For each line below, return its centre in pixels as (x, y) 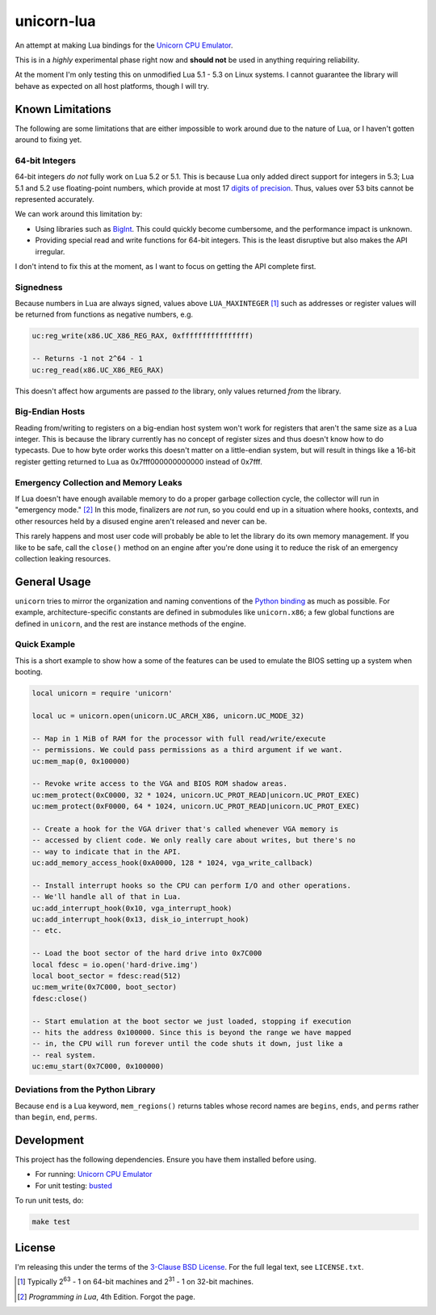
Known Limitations (63, 109)
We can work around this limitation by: (79, 214)
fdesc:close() (60, 998)
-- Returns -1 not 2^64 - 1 (87, 359)
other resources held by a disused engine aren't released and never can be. (141, 521)
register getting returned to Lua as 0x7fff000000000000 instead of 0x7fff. (138, 461)
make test (51, 1222)
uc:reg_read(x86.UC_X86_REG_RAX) (98, 370)
